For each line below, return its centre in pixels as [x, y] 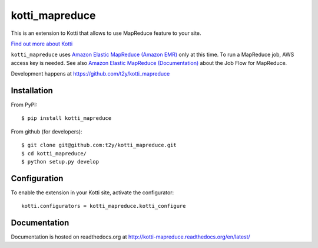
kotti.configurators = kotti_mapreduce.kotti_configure [104, 206]
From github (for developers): [47, 131]
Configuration [37, 178]
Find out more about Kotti [42, 44]
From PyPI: [24, 105]
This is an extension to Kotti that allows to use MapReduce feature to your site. [106, 33]
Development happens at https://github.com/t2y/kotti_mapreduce [90, 74]
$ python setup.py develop [60, 161]
